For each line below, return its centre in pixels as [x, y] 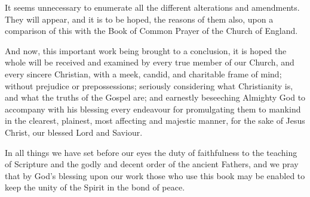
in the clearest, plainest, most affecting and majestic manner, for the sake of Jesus [155, 121]
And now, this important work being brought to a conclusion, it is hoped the [146, 50]
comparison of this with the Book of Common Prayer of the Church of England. [151, 31]
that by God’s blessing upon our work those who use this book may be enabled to [155, 175]
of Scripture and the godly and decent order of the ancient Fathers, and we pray [152, 164]
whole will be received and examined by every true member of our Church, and [150, 62]
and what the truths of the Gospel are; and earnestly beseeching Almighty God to [155, 97]
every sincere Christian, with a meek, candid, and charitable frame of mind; [143, 74]
